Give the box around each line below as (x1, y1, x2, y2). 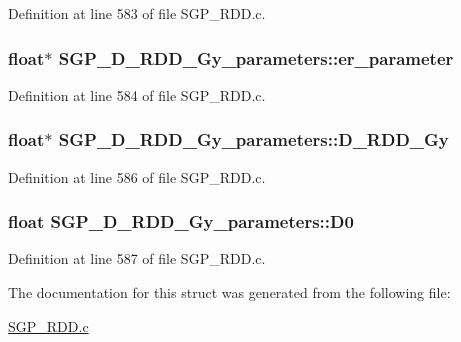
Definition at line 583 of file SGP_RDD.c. (8, 3, 266, 23)
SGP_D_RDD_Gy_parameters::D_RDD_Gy (58, 127, 449, 152)
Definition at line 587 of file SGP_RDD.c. (8, 248, 266, 269)
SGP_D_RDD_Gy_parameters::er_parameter (58, 45, 454, 70)
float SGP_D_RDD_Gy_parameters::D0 (8, 209, 354, 234)
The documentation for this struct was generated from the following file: (8, 282, 451, 303)
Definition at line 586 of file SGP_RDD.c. (8, 166, 266, 187)
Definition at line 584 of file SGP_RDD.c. (8, 84, 266, 105)
